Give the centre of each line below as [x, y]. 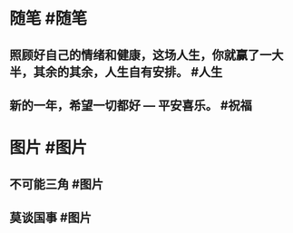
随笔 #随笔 [49, 19]
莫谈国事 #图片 [51, 217]
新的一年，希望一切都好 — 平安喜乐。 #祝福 [131, 105]
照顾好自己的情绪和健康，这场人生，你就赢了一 [141, 55]
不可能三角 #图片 [57, 184]
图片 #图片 [49, 148]
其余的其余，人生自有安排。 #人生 [128, 72]
